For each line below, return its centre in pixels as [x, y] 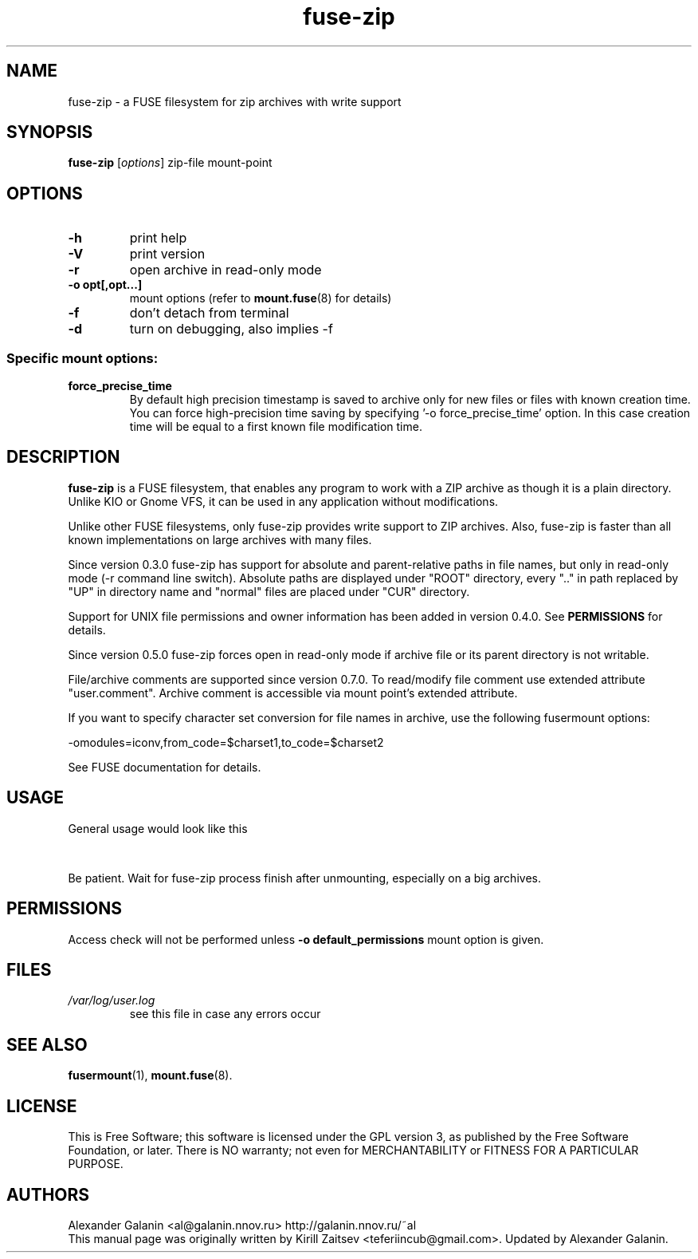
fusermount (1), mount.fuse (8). [150, 1075]
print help [158, 238]
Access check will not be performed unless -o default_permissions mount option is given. [306, 939]
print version [167, 254]
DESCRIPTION [63, 457]
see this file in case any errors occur [225, 1014]
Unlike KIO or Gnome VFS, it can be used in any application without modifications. [283, 501]
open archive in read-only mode [225, 270]
